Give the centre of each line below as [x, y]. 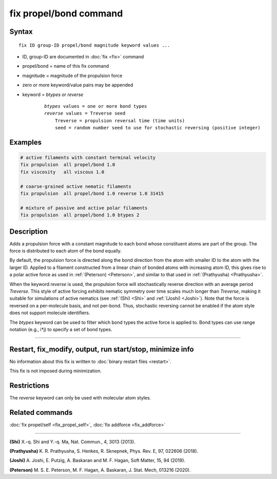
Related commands [41, 413]
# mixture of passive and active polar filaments [84, 208]
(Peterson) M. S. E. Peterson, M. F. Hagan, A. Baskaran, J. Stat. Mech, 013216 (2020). [100, 470]
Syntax [21, 32]
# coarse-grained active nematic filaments [76, 186]
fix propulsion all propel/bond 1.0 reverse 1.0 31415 [92, 194]
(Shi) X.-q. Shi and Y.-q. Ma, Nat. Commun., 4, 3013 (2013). [72, 442]
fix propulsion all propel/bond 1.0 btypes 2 [80, 215]
